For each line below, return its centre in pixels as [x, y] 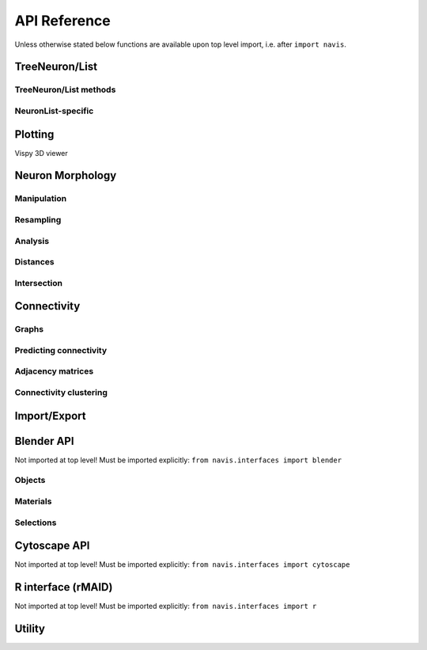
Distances [34, 262]
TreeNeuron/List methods [65, 89]
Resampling [38, 219]
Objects [30, 481]
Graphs [29, 329]
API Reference [62, 21]
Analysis [32, 241]
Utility [30, 628]
